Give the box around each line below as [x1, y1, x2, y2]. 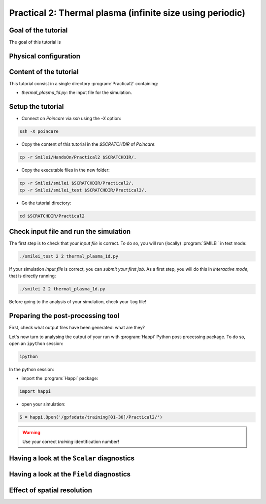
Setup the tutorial [9, 102, 64, 111]
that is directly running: [9, 273, 56, 279]
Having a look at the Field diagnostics [9, 470, 131, 478]
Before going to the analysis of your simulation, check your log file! [9, 299, 147, 305]
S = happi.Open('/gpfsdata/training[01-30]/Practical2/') [19, 414, 163, 420]
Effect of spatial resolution [9, 486, 92, 494]
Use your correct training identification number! [22, 439, 119, 444]
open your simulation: [21, 401, 66, 407]
